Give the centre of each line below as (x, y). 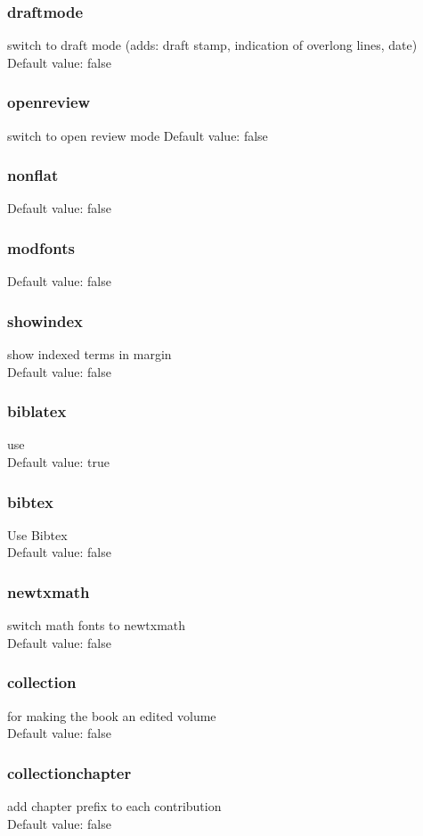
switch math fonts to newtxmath (97, 625)
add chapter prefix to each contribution (114, 806)
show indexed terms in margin (89, 354)
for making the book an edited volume (112, 715)
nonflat (33, 175)
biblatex (37, 411)
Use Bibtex (37, 534)
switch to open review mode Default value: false (138, 135)
